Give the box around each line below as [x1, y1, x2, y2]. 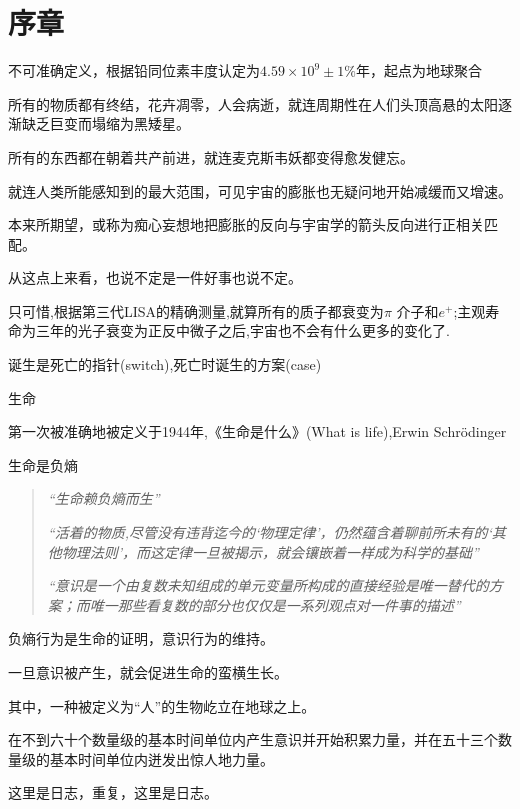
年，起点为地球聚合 [355, 60, 482, 81]
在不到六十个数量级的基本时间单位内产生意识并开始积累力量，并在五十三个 [8, 729, 498, 750]
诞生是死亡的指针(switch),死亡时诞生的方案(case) [8, 354, 322, 375]
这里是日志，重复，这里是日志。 [8, 782, 218, 803]
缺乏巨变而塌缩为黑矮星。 [21, 113, 190, 134]
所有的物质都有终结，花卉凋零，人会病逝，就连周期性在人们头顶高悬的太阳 [8, 93, 498, 114]
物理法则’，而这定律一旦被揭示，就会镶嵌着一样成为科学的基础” [61, 541, 479, 562]
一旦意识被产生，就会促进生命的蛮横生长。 [8, 662, 288, 682]
